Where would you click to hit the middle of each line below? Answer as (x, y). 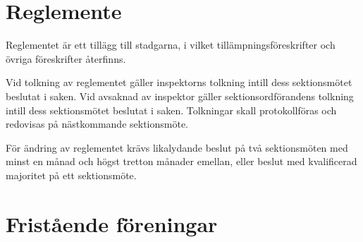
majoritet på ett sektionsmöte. (71, 175)
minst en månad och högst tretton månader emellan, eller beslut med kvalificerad (181, 161)
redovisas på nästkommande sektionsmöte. (97, 124)
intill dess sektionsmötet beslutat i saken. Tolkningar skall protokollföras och (171, 110)
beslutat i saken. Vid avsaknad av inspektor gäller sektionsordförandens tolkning (180, 96)
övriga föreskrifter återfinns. (66, 58)
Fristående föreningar (112, 223)
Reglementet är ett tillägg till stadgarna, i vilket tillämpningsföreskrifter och (171, 45)
